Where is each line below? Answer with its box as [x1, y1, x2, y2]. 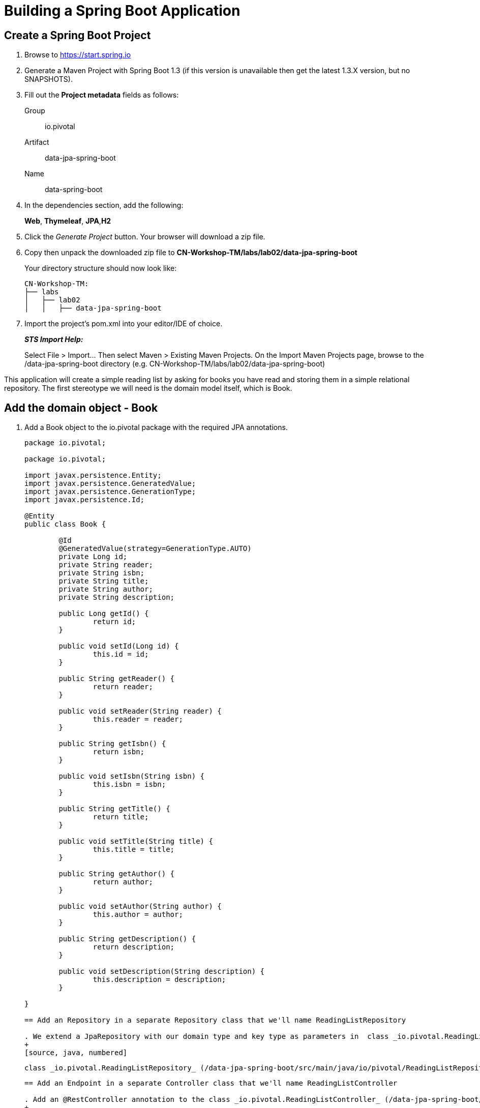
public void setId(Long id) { [58, 642, 179, 651]
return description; [93, 943, 175, 951]
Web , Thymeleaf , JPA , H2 [24, 217, 111, 226]
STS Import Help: [24, 335, 83, 344]
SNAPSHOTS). [24, 75, 73, 84]
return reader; [93, 683, 153, 691]
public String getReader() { [58, 674, 175, 683]
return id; [93, 618, 136, 626]
